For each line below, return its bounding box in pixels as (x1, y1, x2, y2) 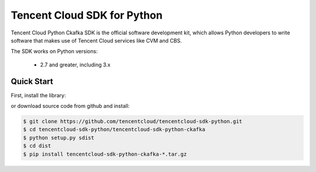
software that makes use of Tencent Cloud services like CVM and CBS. (11, 37, 182, 44)
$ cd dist (23, 143, 51, 149)
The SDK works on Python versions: (11, 48, 98, 55)
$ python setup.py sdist (23, 134, 95, 141)
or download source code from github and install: (11, 103, 130, 110)
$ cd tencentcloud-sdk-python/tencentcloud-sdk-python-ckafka (23, 126, 205, 133)
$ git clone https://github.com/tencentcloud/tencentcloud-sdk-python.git (23, 118, 243, 125)
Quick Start (11, 76, 53, 86)
